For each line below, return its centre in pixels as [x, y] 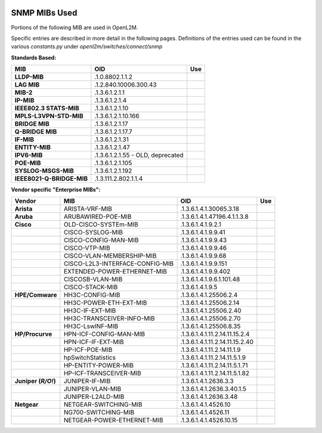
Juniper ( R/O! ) [35, 381]
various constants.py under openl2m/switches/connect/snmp [87, 47]
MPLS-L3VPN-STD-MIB [49, 116]
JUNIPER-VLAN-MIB [92, 389]
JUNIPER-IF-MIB [87, 381]
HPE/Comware [36, 295]
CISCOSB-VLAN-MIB [93, 279]
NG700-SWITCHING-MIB [99, 413]
